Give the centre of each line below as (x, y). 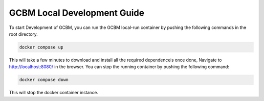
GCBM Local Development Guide (77, 13)
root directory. (23, 34)
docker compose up (41, 47)
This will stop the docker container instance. (54, 93)
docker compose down (44, 80)
